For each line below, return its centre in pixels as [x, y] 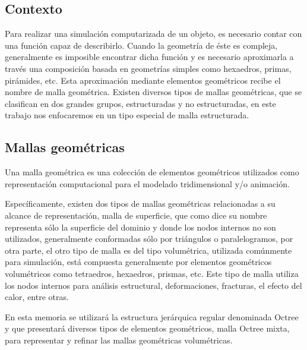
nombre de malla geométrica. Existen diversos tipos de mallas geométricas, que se [153, 92]
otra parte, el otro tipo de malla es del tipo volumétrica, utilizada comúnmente [148, 250]
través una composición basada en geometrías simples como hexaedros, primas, [148, 68]
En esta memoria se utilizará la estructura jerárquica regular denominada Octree [152, 316]
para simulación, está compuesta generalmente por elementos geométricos [138, 262]
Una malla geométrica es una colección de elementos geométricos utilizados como [152, 172]
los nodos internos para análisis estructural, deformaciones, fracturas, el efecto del [153, 285]
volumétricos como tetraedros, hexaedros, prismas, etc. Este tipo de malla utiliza [152, 273]
